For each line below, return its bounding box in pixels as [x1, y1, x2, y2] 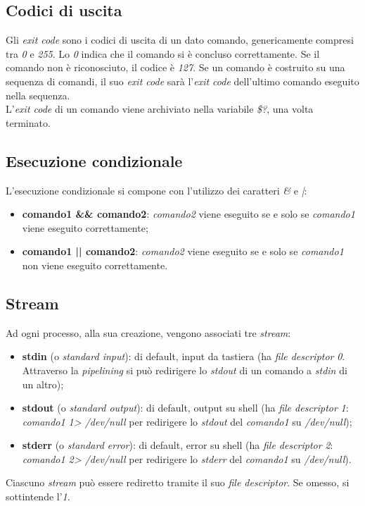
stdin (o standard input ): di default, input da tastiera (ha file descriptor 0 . [22, 349, 345, 364]
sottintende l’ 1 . [6, 489, 70, 504]
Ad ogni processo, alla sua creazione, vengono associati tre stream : [6, 325, 291, 340]
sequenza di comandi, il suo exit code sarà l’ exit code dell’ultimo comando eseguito [6, 73, 359, 88]
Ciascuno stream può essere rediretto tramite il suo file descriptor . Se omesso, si [6, 475, 350, 490]
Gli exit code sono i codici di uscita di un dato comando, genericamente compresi [6, 32, 354, 47]
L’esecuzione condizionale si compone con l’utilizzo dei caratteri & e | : [6, 183, 307, 197]
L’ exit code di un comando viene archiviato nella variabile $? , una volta [6, 101, 314, 116]
